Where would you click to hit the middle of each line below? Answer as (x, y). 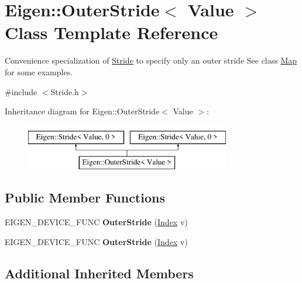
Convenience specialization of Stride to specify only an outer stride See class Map (151, 60)
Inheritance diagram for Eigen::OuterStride (82, 111)
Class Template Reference (111, 32)
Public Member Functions (85, 198)
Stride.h (65, 91)
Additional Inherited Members (99, 273)
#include (21, 91)
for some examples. (39, 71)
